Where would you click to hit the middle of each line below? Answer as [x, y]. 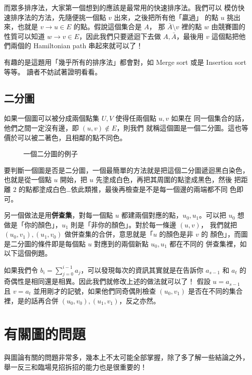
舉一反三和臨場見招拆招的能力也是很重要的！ [75, 366]
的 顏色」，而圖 [225, 234]
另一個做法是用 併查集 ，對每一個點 [58, 215]
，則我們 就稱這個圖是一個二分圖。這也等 [182, 127]
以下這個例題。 [28, 253]
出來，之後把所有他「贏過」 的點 [166, 17]
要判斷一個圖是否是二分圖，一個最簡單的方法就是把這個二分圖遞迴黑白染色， [126, 170]
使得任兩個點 [136, 118]
